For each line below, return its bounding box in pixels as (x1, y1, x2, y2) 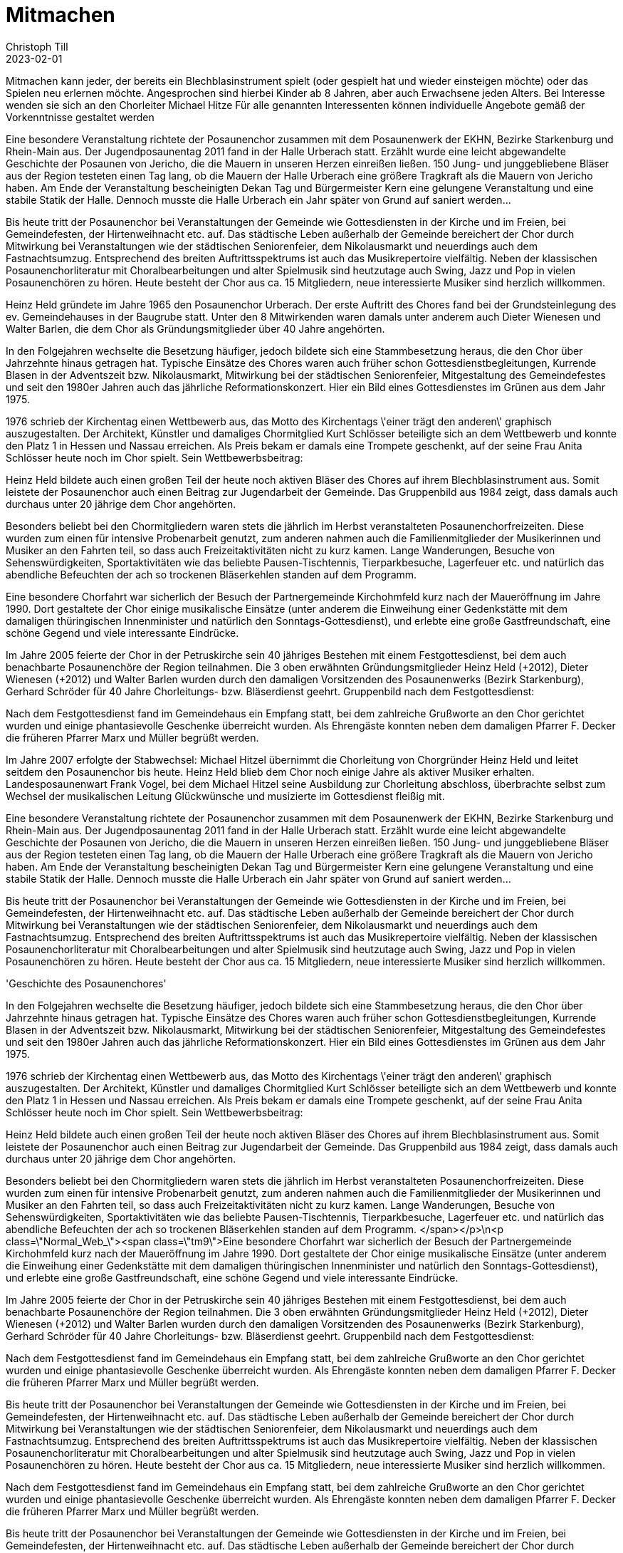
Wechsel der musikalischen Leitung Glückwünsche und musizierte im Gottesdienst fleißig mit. (6, 789, 445, 802)
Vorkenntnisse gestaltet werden (6, 110, 155, 123)
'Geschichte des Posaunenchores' (6, 977, 167, 990)
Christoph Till (6, 40, 68, 53)
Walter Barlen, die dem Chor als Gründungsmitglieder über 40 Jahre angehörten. (6, 322, 385, 335)
